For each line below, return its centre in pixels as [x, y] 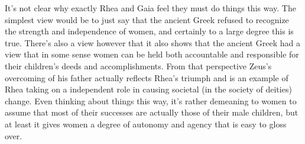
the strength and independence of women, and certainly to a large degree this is [149, 31]
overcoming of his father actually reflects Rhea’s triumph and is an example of [147, 77]
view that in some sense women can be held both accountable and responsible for [152, 54]
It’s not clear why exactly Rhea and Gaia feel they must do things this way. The [150, 8]
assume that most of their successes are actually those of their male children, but [152, 112]
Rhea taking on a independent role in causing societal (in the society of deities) [148, 89]
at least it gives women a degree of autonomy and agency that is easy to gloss [146, 124]
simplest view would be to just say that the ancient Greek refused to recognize [147, 19]
